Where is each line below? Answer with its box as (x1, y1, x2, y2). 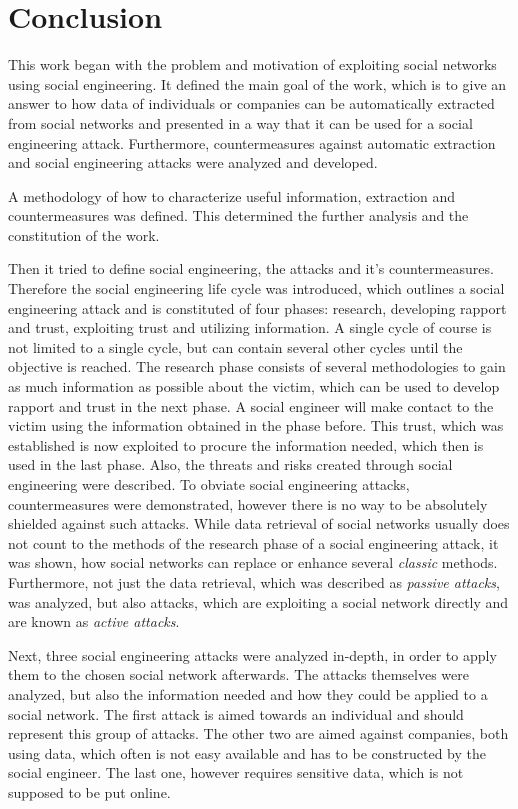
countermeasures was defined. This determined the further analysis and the (8, 205, 469, 226)
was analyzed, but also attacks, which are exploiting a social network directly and (8, 591, 509, 612)
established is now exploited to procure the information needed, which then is (8, 434, 484, 455)
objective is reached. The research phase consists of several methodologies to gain (8, 356, 506, 377)
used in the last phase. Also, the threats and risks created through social (8, 454, 453, 475)
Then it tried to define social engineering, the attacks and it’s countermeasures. (8, 258, 494, 279)
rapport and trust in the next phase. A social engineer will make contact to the (8, 395, 494, 416)
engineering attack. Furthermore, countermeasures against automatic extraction (8, 132, 496, 153)
